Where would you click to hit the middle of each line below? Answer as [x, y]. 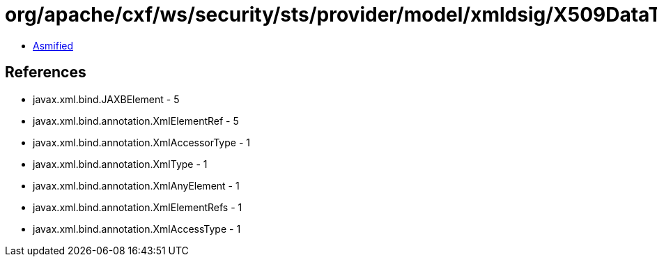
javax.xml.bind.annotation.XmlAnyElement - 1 [136, 185]
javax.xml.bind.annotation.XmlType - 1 [120, 164]
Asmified [53, 45]
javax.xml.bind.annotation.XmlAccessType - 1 [137, 229]
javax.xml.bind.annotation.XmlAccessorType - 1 [141, 142]
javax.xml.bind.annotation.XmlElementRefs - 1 [138, 207]
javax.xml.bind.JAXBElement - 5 [106, 99]
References [46, 72]
